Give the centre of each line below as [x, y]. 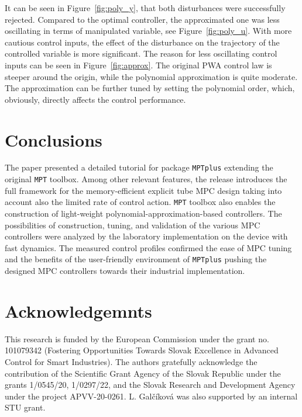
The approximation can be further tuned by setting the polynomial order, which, [150, 88]
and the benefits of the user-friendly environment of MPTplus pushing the [136, 259]
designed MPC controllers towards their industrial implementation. [125, 271]
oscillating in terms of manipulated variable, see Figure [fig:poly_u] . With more [148, 31]
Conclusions [54, 139]
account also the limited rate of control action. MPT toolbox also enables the [140, 202]
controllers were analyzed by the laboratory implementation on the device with [146, 236]
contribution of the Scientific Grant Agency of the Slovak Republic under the [143, 373]
